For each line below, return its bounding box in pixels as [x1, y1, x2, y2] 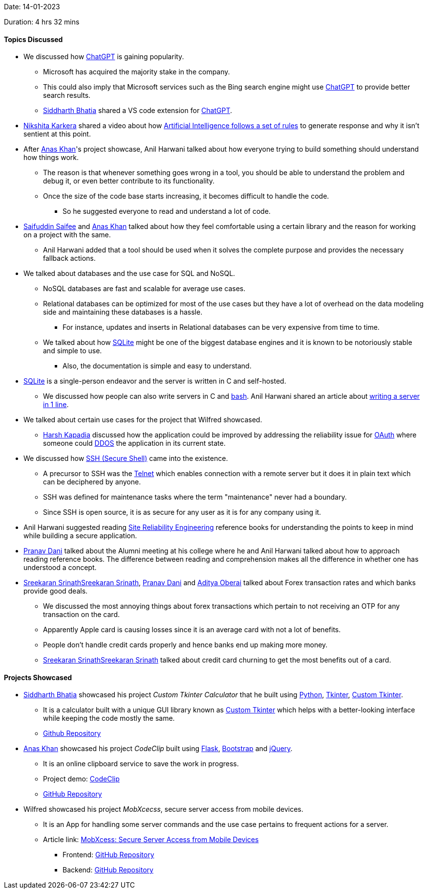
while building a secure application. [23, 531, 137, 540]
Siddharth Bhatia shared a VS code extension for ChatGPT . [43, 106, 233, 115]
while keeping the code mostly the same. [43, 714, 175, 723]
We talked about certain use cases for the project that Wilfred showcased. [23, 415, 262, 424]
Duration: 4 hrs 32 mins [4, 18, 80, 26]
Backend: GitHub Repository [63, 866, 153, 874]
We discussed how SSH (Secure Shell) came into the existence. [23, 454, 228, 463]
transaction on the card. [43, 610, 120, 619]
